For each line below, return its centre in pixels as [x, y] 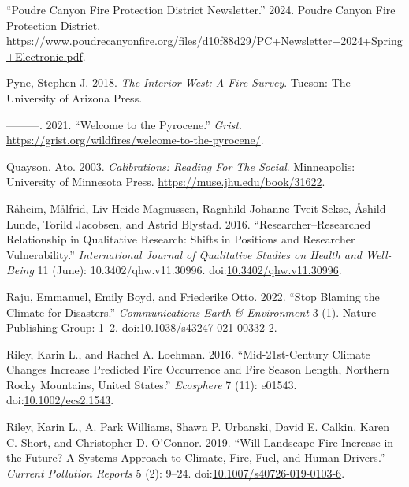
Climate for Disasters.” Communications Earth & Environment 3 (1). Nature [191, 312]
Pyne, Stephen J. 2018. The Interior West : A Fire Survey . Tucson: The [178, 82]
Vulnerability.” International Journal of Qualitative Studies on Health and [184, 254]
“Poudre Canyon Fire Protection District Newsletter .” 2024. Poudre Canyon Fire [201, 9]
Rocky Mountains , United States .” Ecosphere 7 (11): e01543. [152, 384]
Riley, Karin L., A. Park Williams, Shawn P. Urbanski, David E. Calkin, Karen [198, 427]
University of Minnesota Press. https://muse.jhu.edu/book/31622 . [166, 182]
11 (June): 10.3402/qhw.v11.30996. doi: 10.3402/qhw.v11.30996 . [190, 270]
